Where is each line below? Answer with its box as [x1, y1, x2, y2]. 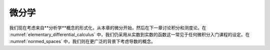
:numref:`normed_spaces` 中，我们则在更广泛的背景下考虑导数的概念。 [9, 39, 156, 45]
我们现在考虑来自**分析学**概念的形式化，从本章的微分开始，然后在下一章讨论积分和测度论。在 [9, 25, 207, 31]
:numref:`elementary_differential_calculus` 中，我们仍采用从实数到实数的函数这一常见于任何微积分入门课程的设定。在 [9, 31, 250, 37]
